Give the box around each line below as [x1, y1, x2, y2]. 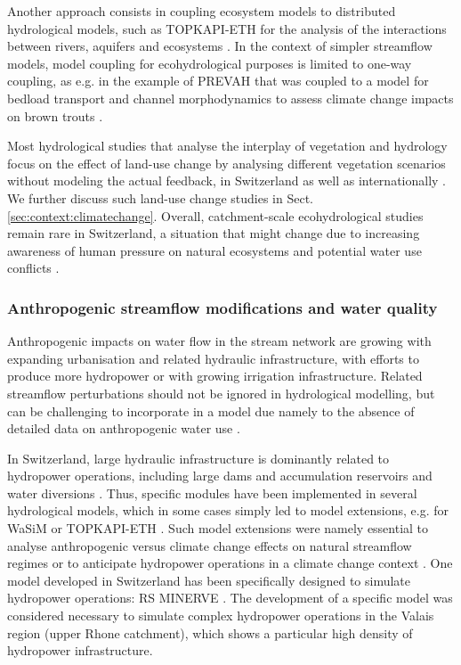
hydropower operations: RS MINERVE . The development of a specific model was [7, 588, 453, 607]
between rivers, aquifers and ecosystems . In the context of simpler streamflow [7, 37, 433, 55]
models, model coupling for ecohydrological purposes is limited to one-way [7, 53, 412, 72]
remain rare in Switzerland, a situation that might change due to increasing [7, 224, 420, 242]
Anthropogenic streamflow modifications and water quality [7, 296, 438, 318]
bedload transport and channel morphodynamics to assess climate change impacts [7, 88, 454, 107]
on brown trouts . [7, 106, 103, 125]
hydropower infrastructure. [7, 641, 153, 660]
